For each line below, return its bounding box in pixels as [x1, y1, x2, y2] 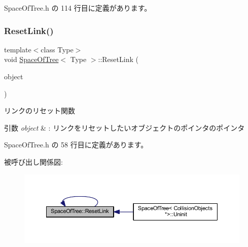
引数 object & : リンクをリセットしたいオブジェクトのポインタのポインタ [4, 122, 245, 133]
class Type [41, 44, 74, 54]
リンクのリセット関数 [4, 105, 75, 116]
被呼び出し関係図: [4, 156, 63, 167]
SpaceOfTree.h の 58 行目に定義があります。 [4, 139, 148, 150]
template [4, 44, 31, 54]
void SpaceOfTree [4, 54, 59, 65]
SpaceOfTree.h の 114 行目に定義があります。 [4, 3, 152, 13]
